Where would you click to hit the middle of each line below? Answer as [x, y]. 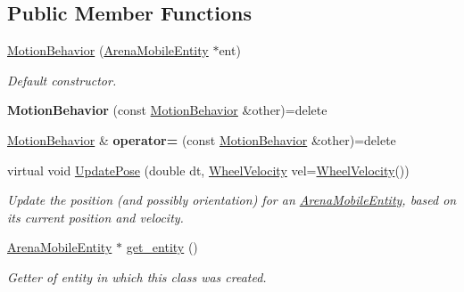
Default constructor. [62, 80]
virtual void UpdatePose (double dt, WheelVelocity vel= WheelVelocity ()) [208, 170]
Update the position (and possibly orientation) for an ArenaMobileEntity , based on [232, 200]
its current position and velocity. [95, 217]
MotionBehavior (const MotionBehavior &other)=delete [167, 110]
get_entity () [162, 247]
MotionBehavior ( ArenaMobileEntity [108, 50]
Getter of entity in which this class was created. [137, 276]
